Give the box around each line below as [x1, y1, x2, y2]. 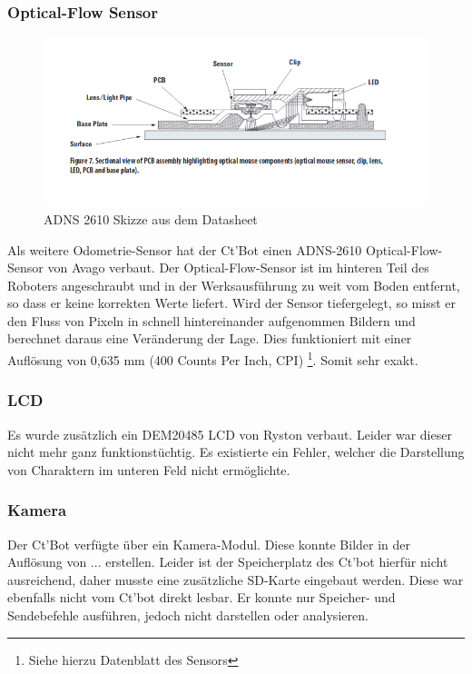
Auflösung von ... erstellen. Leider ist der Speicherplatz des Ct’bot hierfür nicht [7, 552, 448, 571]
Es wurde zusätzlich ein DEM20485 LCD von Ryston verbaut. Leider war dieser [7, 424, 452, 443]
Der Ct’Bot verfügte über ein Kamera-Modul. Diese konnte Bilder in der [7, 534, 411, 553]
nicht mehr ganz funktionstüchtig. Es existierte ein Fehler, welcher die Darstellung [7, 442, 465, 461]
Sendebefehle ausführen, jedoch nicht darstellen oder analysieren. [7, 605, 369, 624]
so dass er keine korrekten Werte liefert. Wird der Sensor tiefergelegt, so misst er [7, 293, 456, 312]
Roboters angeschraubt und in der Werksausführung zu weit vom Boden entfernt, [7, 275, 460, 294]
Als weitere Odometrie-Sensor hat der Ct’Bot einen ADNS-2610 [7, 240, 362, 259]
